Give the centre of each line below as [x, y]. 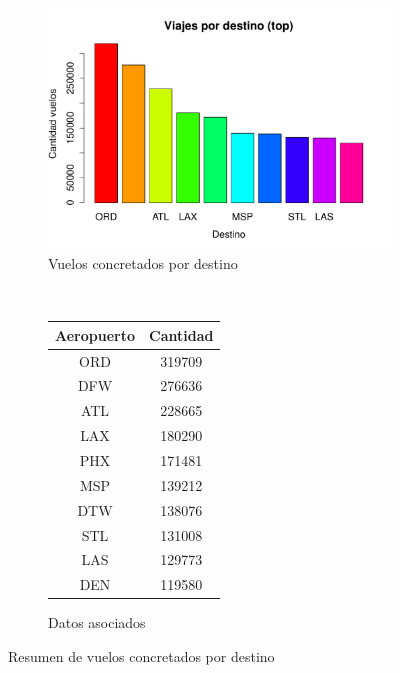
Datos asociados [97, 622]
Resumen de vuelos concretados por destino [141, 655]
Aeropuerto [95, 334]
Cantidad [181, 334]
